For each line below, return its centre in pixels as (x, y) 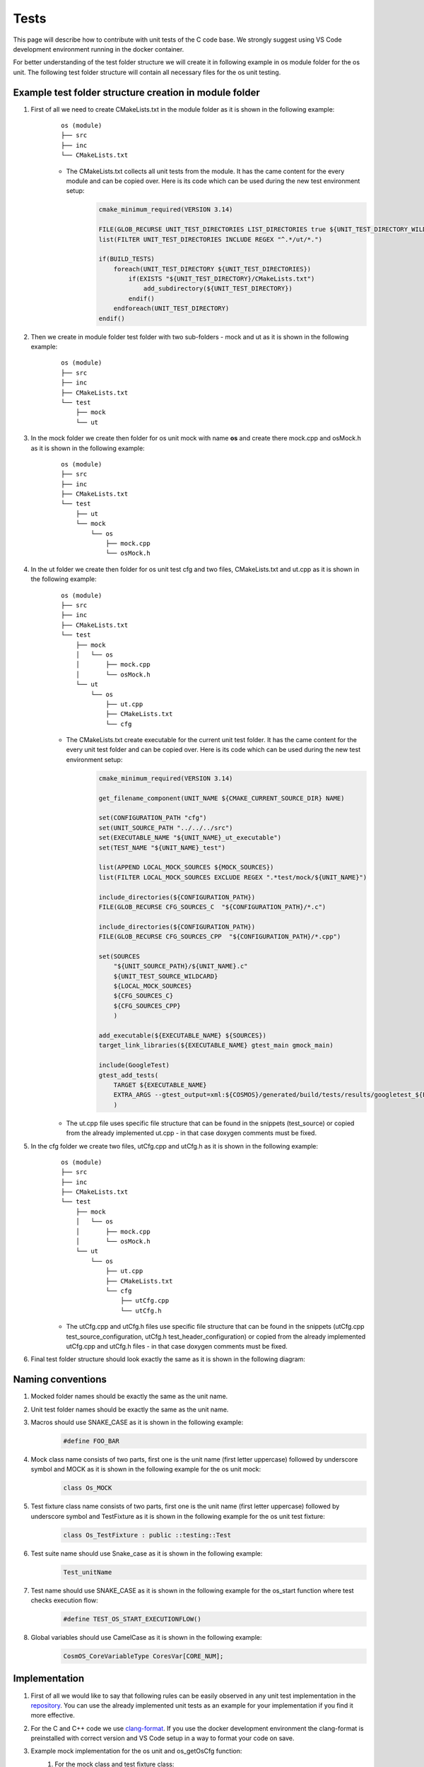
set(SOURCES (119, 956)
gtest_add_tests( (129, 1075)
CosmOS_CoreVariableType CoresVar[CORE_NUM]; (143, 1656)
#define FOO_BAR (92, 1441)
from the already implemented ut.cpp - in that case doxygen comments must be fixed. (192, 1133)
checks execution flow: (64, 1600)
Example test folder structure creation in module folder (137, 92)
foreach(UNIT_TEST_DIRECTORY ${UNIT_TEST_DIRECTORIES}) (212, 269)
